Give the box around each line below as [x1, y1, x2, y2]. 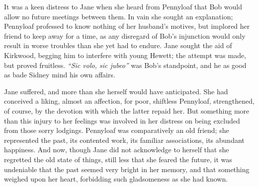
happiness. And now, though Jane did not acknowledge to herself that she [4, 144, 229, 155]
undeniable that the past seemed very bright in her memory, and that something [4, 164, 250, 174]
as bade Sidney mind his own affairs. [4, 69, 115, 80]
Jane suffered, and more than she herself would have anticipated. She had [4, 86, 228, 96]
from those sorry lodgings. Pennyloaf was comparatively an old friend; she [4, 125, 229, 135]
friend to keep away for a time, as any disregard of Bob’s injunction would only [4, 30, 246, 41]
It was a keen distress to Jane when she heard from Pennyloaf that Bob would [4, 1, 242, 11]
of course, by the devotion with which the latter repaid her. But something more [4, 105, 250, 116]
